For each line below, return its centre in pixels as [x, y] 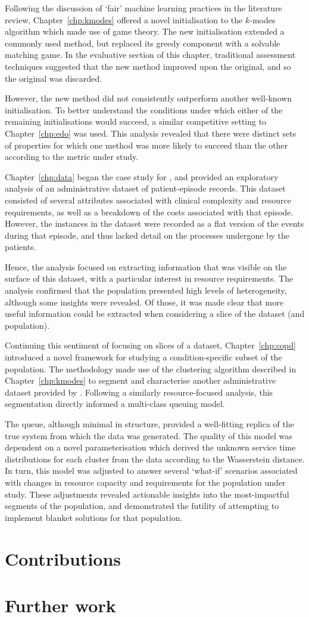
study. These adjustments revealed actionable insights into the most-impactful [147, 494]
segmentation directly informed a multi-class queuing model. [115, 404]
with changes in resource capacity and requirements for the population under [145, 482]
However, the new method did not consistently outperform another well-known [149, 98]
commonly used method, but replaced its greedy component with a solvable [143, 43]
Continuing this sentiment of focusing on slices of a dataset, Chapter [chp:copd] [150, 345]
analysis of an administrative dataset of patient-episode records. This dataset [145, 188]
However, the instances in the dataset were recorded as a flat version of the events [154, 223]
